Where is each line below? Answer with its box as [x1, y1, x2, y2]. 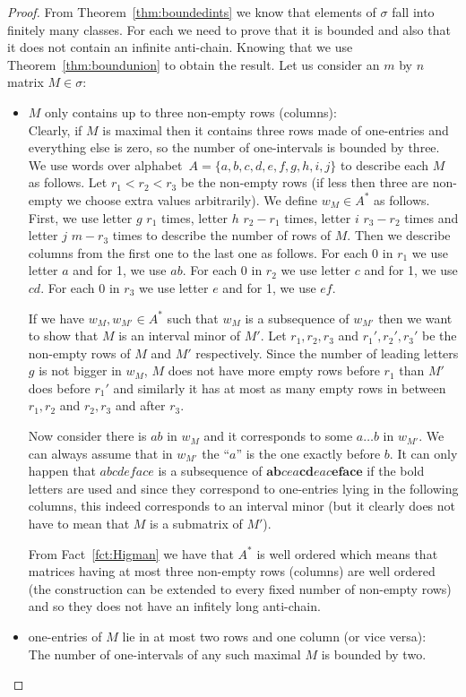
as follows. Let [28, 173, 108, 192]
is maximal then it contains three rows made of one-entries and [102, 120, 449, 139]
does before [28, 378, 91, 397]
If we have [28, 308, 84, 327]
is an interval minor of [118, 326, 241, 345]
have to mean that [28, 514, 130, 533]
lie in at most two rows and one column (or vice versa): [122, 627, 427, 645]
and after [115, 396, 166, 415]
